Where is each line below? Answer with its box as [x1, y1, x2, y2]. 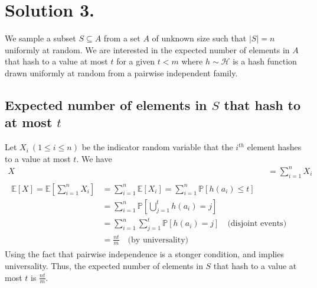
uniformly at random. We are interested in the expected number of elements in [5, 43, 290, 56]
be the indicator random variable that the [81, 141, 233, 153]
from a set [103, 32, 140, 44]
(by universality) [128, 235, 189, 244]
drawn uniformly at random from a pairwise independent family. [5, 66, 238, 79]
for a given [116, 55, 155, 67]
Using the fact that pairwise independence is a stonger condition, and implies [5, 248, 284, 260]
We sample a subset [5, 32, 76, 44]
